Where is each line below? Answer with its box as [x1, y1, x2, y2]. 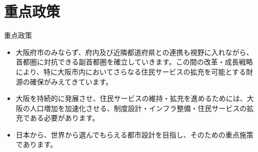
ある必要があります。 [29, 112, 99, 123]
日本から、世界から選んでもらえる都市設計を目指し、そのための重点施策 [15, 129, 253, 139]
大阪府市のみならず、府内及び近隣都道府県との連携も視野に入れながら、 [15, 46, 253, 57]
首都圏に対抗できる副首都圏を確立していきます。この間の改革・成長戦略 [15, 56, 253, 67]
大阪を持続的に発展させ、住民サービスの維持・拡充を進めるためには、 [15, 93, 247, 103]
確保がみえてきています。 [29, 76, 113, 86]
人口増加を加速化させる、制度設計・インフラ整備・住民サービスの [29, 102, 247, 113]
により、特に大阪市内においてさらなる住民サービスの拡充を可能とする [15, 66, 246, 76]
